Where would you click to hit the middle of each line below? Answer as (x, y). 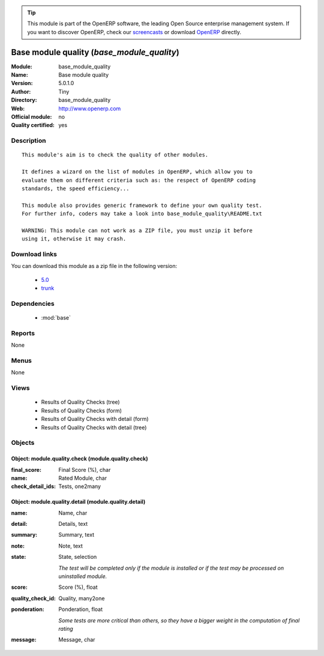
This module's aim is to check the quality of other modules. (115, 155)
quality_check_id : (34, 598)
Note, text (71, 546)
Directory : (24, 100)
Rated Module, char (83, 478)
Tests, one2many (80, 486)
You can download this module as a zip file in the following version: (94, 266)
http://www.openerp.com (90, 109)
